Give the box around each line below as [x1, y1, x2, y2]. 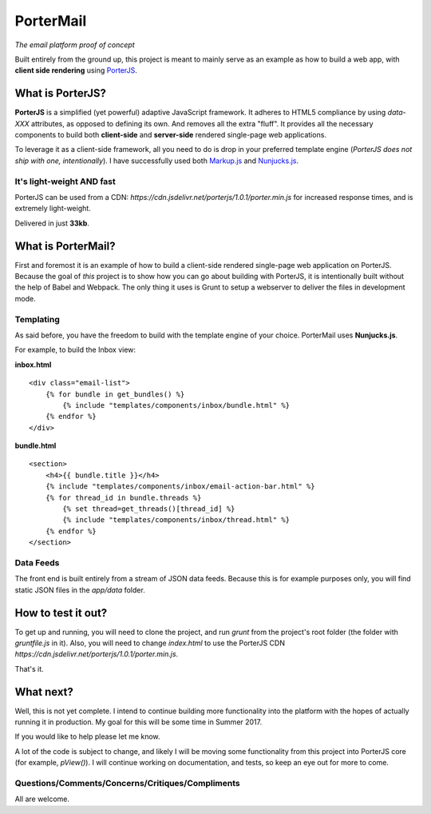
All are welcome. [14, 794, 69, 804]
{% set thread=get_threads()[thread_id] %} [62, 505, 235, 513]
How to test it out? [14, 606, 108, 620]
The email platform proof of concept [14, 40, 135, 50]
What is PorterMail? [14, 239, 116, 253]
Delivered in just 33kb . [14, 218, 89, 228]
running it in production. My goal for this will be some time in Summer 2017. [14, 717, 263, 727]
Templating [14, 313, 60, 325]
